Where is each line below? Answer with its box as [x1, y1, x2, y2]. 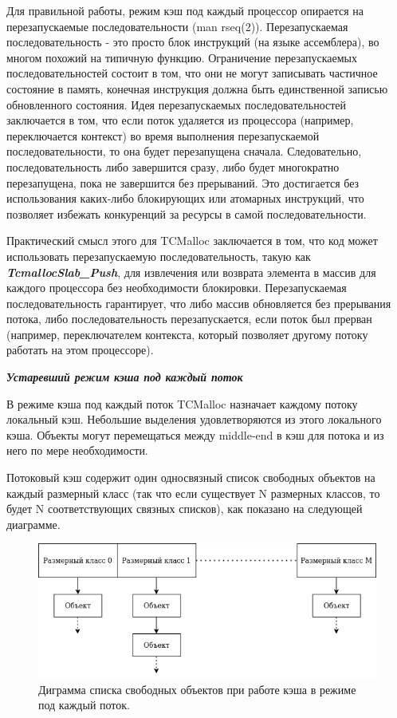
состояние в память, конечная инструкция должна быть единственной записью [6, 80, 388, 97]
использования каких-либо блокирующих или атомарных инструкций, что [6, 190, 364, 207]
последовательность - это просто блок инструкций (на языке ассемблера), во [6, 34, 379, 50]
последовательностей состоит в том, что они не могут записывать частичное [6, 65, 378, 81]
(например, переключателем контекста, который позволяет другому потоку [6, 325, 368, 342]
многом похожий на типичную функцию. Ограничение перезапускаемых [6, 49, 358, 65]
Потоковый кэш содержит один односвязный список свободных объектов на [6, 469, 375, 486]
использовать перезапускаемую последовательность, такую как [6, 247, 311, 264]
